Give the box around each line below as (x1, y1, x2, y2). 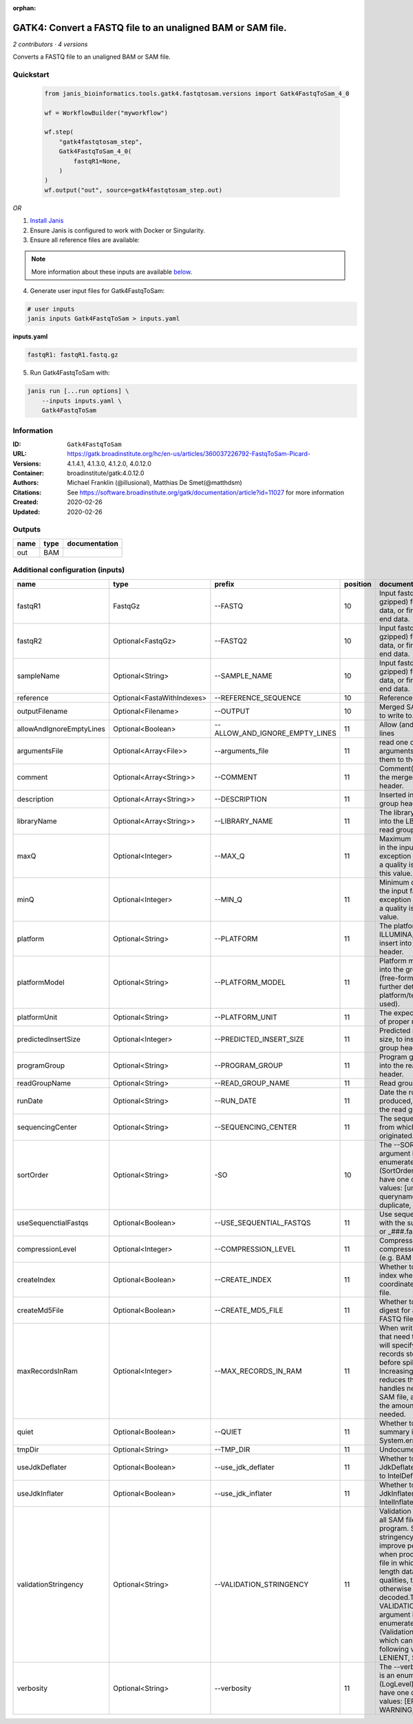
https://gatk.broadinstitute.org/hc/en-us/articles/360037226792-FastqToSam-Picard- (67, 450, 311, 458)
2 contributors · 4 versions (12, 40, 88, 48)
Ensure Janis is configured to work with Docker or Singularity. (30, 226, 206, 234)
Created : (12, 498, 39, 506)
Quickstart (12, 70, 50, 79)
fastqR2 (17, 636, 43, 645)
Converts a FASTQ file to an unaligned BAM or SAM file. (12, 52, 171, 61)
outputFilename (17, 706, 68, 716)
